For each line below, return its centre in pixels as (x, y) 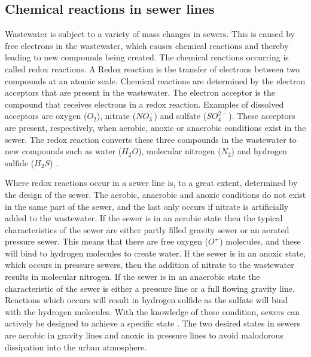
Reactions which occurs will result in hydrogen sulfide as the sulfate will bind (147, 300)
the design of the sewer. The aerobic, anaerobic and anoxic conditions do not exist (155, 194)
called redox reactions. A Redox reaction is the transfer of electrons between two (153, 68)
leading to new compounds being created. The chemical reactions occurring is (147, 57)
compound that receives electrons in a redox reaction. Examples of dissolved (144, 104)
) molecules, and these (260, 241)
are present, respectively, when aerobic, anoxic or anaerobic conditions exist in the (155, 127)
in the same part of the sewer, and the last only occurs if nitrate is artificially (147, 206)
